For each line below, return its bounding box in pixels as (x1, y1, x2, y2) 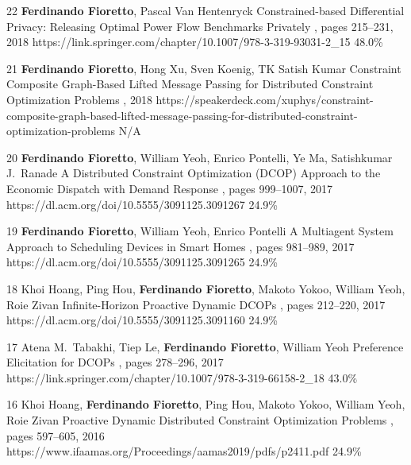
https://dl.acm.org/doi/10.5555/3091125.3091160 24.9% (6, 312, 278, 328)
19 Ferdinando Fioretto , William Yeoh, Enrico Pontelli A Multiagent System (6, 223, 394, 239)
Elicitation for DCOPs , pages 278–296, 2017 (6, 354, 224, 370)
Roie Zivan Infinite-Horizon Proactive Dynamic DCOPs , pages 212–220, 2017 (6, 296, 386, 312)
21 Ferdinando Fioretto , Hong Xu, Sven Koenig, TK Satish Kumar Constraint (6, 60, 401, 76)
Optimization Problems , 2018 (6, 91, 152, 107)
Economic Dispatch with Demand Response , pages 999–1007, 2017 (6, 180, 332, 196)
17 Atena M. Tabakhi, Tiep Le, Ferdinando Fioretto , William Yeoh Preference (6, 338, 404, 355)
